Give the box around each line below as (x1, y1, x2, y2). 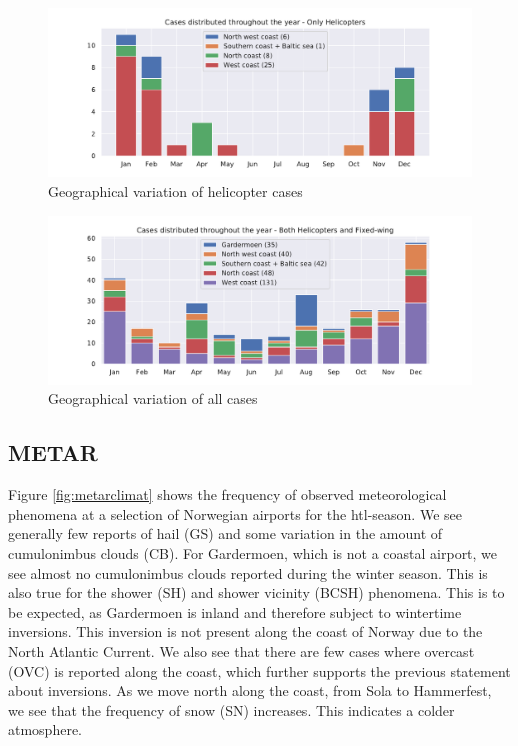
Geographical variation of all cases (48, 388, 258, 409)
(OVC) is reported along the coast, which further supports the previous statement (8, 660, 511, 681)
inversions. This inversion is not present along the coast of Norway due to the (8, 621, 483, 642)
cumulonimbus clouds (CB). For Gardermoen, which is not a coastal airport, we (8, 543, 498, 564)
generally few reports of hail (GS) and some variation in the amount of (8, 523, 443, 544)
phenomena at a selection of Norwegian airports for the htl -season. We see (8, 503, 462, 524)
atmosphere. (8, 719, 83, 740)
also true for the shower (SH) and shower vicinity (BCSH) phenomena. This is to (8, 582, 505, 603)
